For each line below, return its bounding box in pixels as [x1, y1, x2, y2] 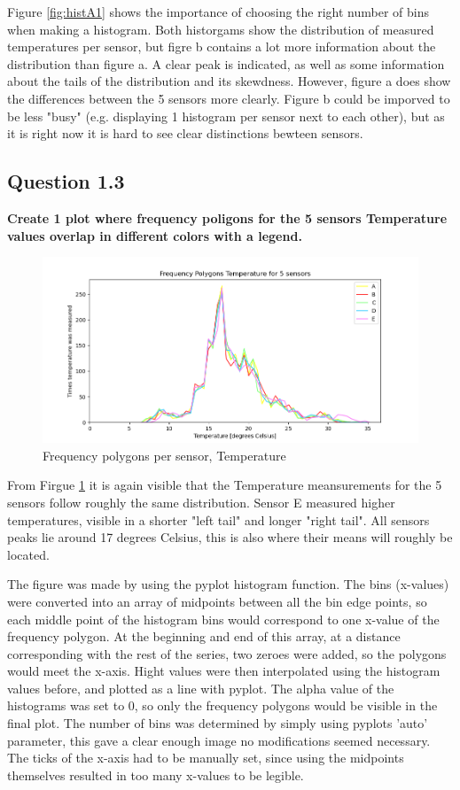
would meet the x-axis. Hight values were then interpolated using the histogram [7, 662, 441, 680]
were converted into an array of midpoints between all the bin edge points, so [7, 592, 427, 610]
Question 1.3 [7, 167, 125, 195]
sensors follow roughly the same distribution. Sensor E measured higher [7, 492, 395, 511]
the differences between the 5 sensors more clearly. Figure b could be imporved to [7, 89, 450, 107]
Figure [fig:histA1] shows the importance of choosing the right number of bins [7, 3, 429, 20]
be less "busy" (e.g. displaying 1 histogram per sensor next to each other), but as [7, 106, 445, 125]
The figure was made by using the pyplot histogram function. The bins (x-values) [7, 575, 449, 593]
